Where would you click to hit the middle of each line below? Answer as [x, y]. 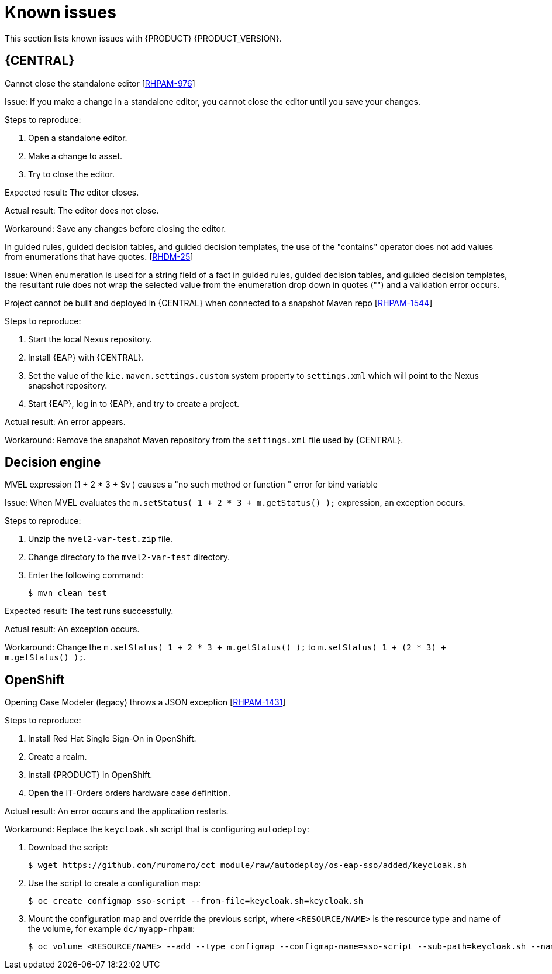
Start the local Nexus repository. [90, 339]
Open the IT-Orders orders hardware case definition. [129, 793]
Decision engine [53, 462]
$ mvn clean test [68, 593]
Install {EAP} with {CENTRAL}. [86, 357]
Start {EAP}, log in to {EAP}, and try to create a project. [134, 403]
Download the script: [68, 848]
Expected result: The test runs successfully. [89, 611]
